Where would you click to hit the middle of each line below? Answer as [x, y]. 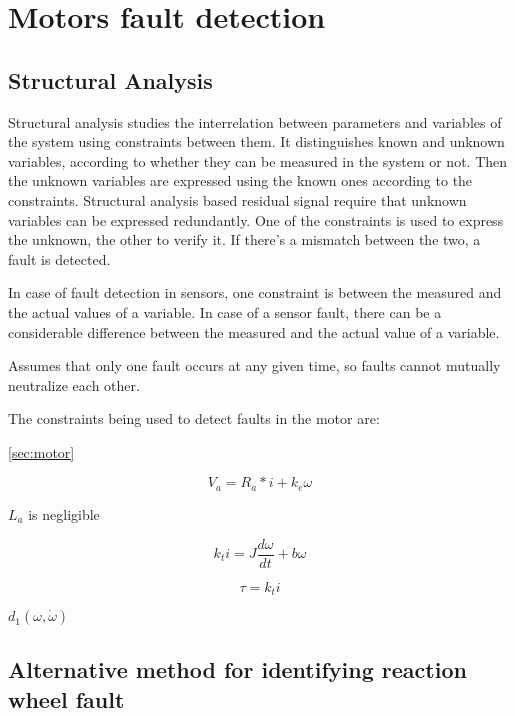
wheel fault [66, 698]
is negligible [64, 513]
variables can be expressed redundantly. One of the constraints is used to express [256, 219]
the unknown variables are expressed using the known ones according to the [240, 180]
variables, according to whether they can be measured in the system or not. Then [258, 160]
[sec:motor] [41, 451]
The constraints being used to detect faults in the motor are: [194, 418]
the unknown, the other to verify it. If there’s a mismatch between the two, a [244, 239]
